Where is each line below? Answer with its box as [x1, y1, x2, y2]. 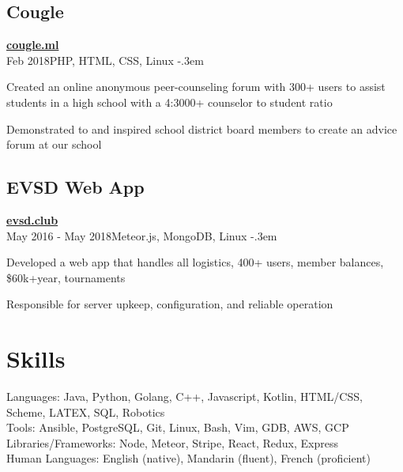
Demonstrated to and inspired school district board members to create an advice [6, 120, 397, 137]
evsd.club [6, 211, 58, 228]
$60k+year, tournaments [6, 269, 126, 285]
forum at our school [6, 136, 102, 153]
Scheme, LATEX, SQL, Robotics [6, 403, 165, 420]
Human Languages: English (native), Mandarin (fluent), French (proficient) [6, 450, 371, 466]
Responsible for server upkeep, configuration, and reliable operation [6, 296, 333, 312]
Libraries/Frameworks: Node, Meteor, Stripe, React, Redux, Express [6, 434, 339, 451]
